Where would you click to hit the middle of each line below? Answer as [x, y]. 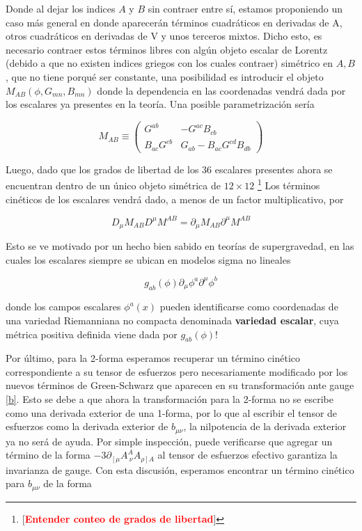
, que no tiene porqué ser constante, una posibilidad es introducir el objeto [165, 76]
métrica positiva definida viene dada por [92, 334]
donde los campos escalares [63, 307]
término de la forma [48, 455]
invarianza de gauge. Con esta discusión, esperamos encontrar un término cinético [180, 469]
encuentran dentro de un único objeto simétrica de [113, 185]
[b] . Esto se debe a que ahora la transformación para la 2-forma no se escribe [170, 399]
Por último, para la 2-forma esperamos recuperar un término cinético [153, 358]
